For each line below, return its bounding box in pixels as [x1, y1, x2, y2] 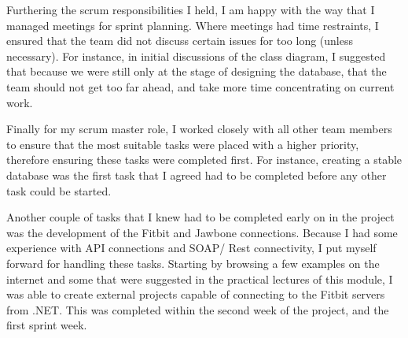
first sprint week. [6, 317, 87, 333]
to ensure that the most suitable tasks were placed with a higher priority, [6, 136, 359, 152]
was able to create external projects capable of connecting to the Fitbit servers [6, 286, 385, 303]
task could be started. [6, 182, 112, 199]
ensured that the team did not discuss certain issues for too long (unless [6, 32, 354, 49]
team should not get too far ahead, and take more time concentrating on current [6, 78, 395, 95]
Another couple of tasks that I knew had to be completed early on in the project [6, 209, 395, 225]
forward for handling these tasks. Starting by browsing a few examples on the [6, 254, 380, 271]
